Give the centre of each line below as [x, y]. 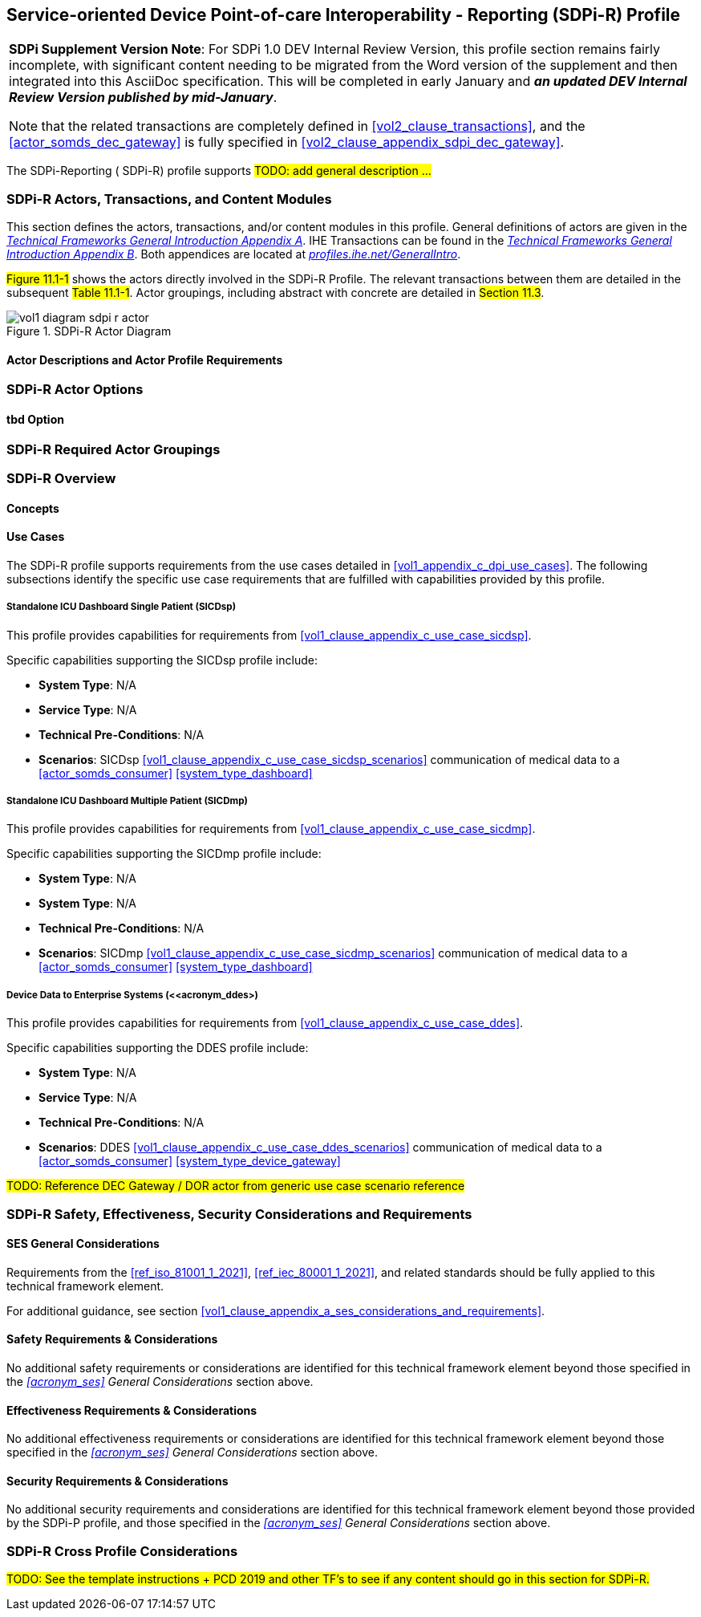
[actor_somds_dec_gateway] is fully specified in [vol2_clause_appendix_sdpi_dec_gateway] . [287, 142]
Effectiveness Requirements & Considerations [132, 1410]
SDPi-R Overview [61, 478]
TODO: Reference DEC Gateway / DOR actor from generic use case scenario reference [236, 1186]
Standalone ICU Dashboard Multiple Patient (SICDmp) [127, 800]
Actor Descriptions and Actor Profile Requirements [145, 360]
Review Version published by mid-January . [143, 98]
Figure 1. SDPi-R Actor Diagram [89, 331]
